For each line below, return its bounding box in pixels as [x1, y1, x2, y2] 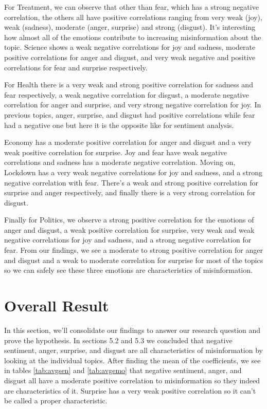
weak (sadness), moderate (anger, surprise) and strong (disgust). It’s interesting [4, 22, 256, 32]
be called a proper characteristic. [4, 395, 108, 406]
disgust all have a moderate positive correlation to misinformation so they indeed [4, 375, 260, 385]
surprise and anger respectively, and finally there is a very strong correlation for [4, 187, 256, 198]
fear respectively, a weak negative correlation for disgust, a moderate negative [4, 89, 249, 100]
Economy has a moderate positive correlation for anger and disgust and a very [4, 137, 252, 147]
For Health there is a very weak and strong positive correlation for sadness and [4, 79, 253, 90]
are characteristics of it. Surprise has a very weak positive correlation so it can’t [4, 385, 256, 396]
